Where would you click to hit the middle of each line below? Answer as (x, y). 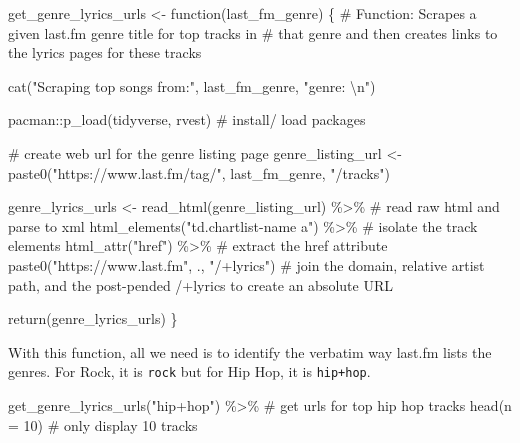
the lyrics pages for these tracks (105, 52)
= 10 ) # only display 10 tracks (103, 424)
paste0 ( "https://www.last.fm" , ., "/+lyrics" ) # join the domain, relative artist (246, 264)
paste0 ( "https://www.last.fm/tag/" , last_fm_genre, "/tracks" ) (199, 172)
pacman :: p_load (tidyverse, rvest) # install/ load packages (187, 119)
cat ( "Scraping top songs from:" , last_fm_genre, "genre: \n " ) (192, 85)
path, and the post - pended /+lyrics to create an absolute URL (200, 284)
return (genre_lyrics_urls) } (93, 318)
